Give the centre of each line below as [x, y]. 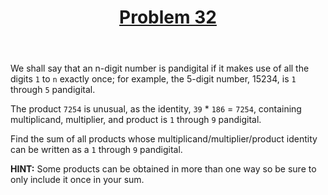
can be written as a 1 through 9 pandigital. [96, 150]
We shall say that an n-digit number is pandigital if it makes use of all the [160, 68]
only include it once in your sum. [77, 180]
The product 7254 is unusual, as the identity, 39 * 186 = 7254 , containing [156, 109]
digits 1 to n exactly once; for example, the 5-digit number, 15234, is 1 [153, 79]
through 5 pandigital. [53, 90]
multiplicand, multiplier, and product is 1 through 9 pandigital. [136, 120]
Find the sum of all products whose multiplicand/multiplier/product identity [164, 139]
